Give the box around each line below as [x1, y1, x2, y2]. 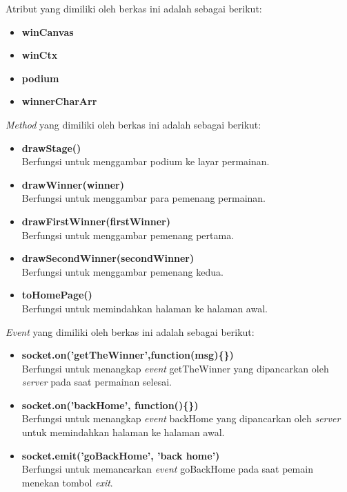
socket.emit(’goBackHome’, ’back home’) [21, 448, 220, 462]
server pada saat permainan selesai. [21, 375, 172, 389]
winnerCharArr [21, 94, 97, 108]
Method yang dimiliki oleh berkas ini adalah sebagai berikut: [6, 117, 261, 131]
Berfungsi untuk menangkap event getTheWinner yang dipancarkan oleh [21, 361, 329, 375]
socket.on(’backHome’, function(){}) [21, 397, 199, 412]
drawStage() [21, 140, 81, 155]
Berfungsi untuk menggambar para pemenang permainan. [21, 191, 266, 205]
